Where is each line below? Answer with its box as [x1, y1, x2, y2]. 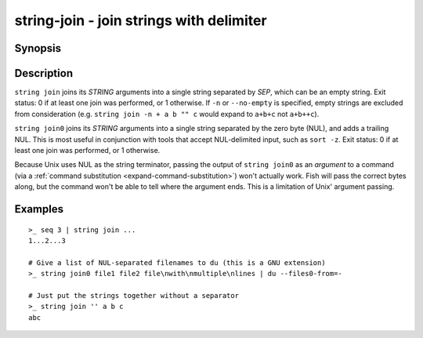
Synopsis [14, 42, 62, 55]
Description [14, 67, 74, 80]
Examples [14, 202, 64, 216]
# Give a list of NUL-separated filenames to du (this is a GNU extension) [28, 258, 326, 267]
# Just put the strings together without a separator [28, 291, 239, 300]
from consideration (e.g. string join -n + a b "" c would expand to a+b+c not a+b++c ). [14, 109, 320, 118]
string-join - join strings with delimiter [14, 12, 267, 29]
